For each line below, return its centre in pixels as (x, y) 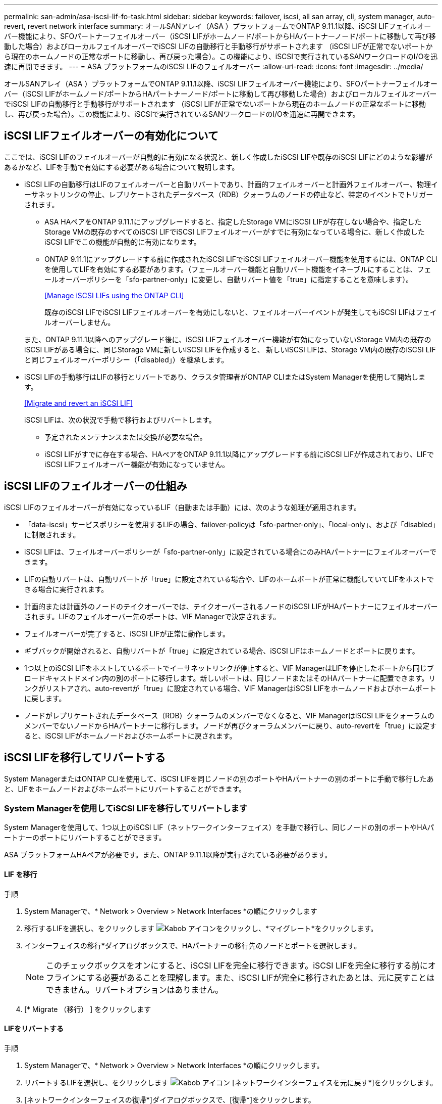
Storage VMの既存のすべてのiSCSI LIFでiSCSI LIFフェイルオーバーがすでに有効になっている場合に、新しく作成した (235, 232)
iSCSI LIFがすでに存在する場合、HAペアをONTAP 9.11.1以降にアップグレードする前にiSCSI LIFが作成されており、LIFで (239, 454)
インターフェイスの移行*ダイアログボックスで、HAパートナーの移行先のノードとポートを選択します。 (193, 945)
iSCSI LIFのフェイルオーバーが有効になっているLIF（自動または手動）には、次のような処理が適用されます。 (182, 507)
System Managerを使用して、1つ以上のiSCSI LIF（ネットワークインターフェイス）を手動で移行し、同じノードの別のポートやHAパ (219, 827)
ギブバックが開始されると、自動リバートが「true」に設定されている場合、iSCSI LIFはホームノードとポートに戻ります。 (222, 651)
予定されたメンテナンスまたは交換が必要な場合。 (126, 437)
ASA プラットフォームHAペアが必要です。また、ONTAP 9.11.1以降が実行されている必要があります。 (168, 855)
